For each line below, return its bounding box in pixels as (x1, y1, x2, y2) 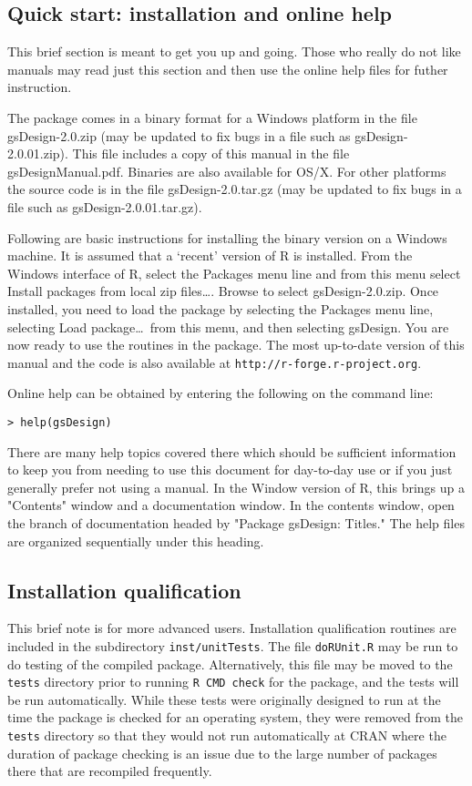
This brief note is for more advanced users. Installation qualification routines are (7, 618, 457, 638)
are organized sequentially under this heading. (7, 531, 264, 550)
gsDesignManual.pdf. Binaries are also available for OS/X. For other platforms (7, 161, 446, 180)
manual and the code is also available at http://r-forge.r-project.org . (7, 352, 422, 372)
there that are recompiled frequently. (7, 761, 212, 781)
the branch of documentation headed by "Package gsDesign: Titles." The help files (7, 513, 465, 532)
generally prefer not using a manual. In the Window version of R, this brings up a (7, 477, 466, 496)
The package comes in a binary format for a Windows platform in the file (7, 107, 417, 127)
